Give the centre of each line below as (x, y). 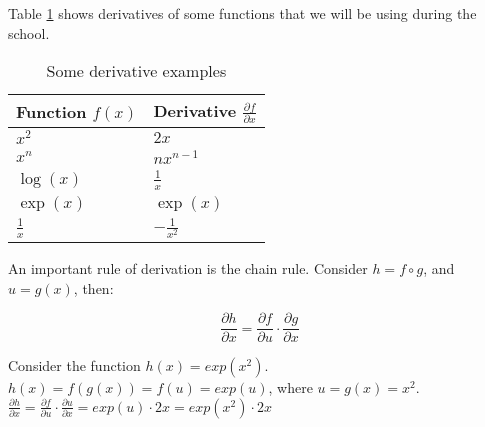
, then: (93, 287)
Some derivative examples (136, 71)
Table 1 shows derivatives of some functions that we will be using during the (242, 13)
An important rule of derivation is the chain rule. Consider (188, 268)
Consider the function (74, 365)
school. (29, 32)
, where (290, 387)
